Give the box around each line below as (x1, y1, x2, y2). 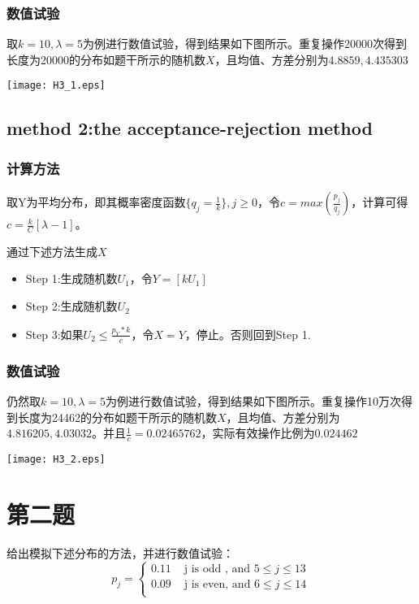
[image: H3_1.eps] (6, 80, 106, 92)
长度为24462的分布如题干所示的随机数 (17, 408, 217, 425)
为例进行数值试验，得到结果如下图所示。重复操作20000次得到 (83, 35, 408, 52)
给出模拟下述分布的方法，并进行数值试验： (6, 544, 234, 561)
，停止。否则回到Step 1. (184, 325, 311, 342)
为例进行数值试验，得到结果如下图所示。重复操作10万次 (106, 392, 402, 409)
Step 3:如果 (25, 325, 84, 342)
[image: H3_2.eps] (6, 454, 106, 465)
